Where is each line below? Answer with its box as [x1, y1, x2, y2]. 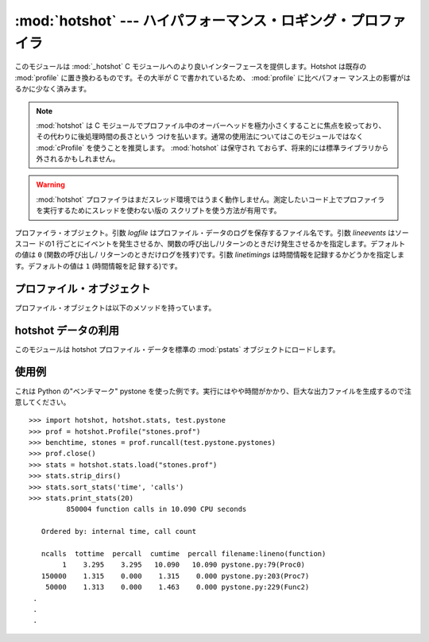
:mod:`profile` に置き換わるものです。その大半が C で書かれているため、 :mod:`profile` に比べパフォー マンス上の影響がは [14, 72, 411, 83]
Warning [36, 180, 65, 190]
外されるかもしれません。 [36, 154, 120, 164]
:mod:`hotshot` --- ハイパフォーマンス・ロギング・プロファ [14, 12, 407, 29]
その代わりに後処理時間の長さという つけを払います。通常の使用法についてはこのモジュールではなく [36, 132, 364, 141]
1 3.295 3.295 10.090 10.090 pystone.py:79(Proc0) [62, 560, 306, 570]
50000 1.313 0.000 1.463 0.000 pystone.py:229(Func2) [44, 582, 310, 592]
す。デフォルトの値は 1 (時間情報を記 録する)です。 [14, 261, 182, 270]
